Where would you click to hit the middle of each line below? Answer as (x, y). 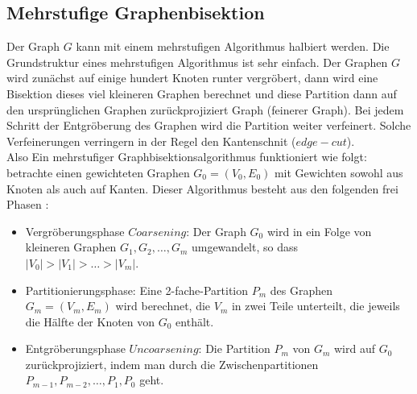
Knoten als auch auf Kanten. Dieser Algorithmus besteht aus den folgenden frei (202, 188)
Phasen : (28, 204)
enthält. (195, 321)
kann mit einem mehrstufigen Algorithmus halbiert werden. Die (233, 46)
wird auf (354, 348)
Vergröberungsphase (75, 231)
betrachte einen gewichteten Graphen (98, 172)
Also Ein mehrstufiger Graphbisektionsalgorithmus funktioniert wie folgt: (187, 157)
